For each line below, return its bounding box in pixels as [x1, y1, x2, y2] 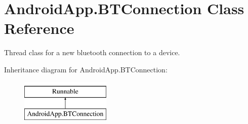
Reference [4, 18, 74, 38]
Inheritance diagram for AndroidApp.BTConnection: [4, 64, 168, 74]
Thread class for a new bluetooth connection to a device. [4, 47, 180, 58]
